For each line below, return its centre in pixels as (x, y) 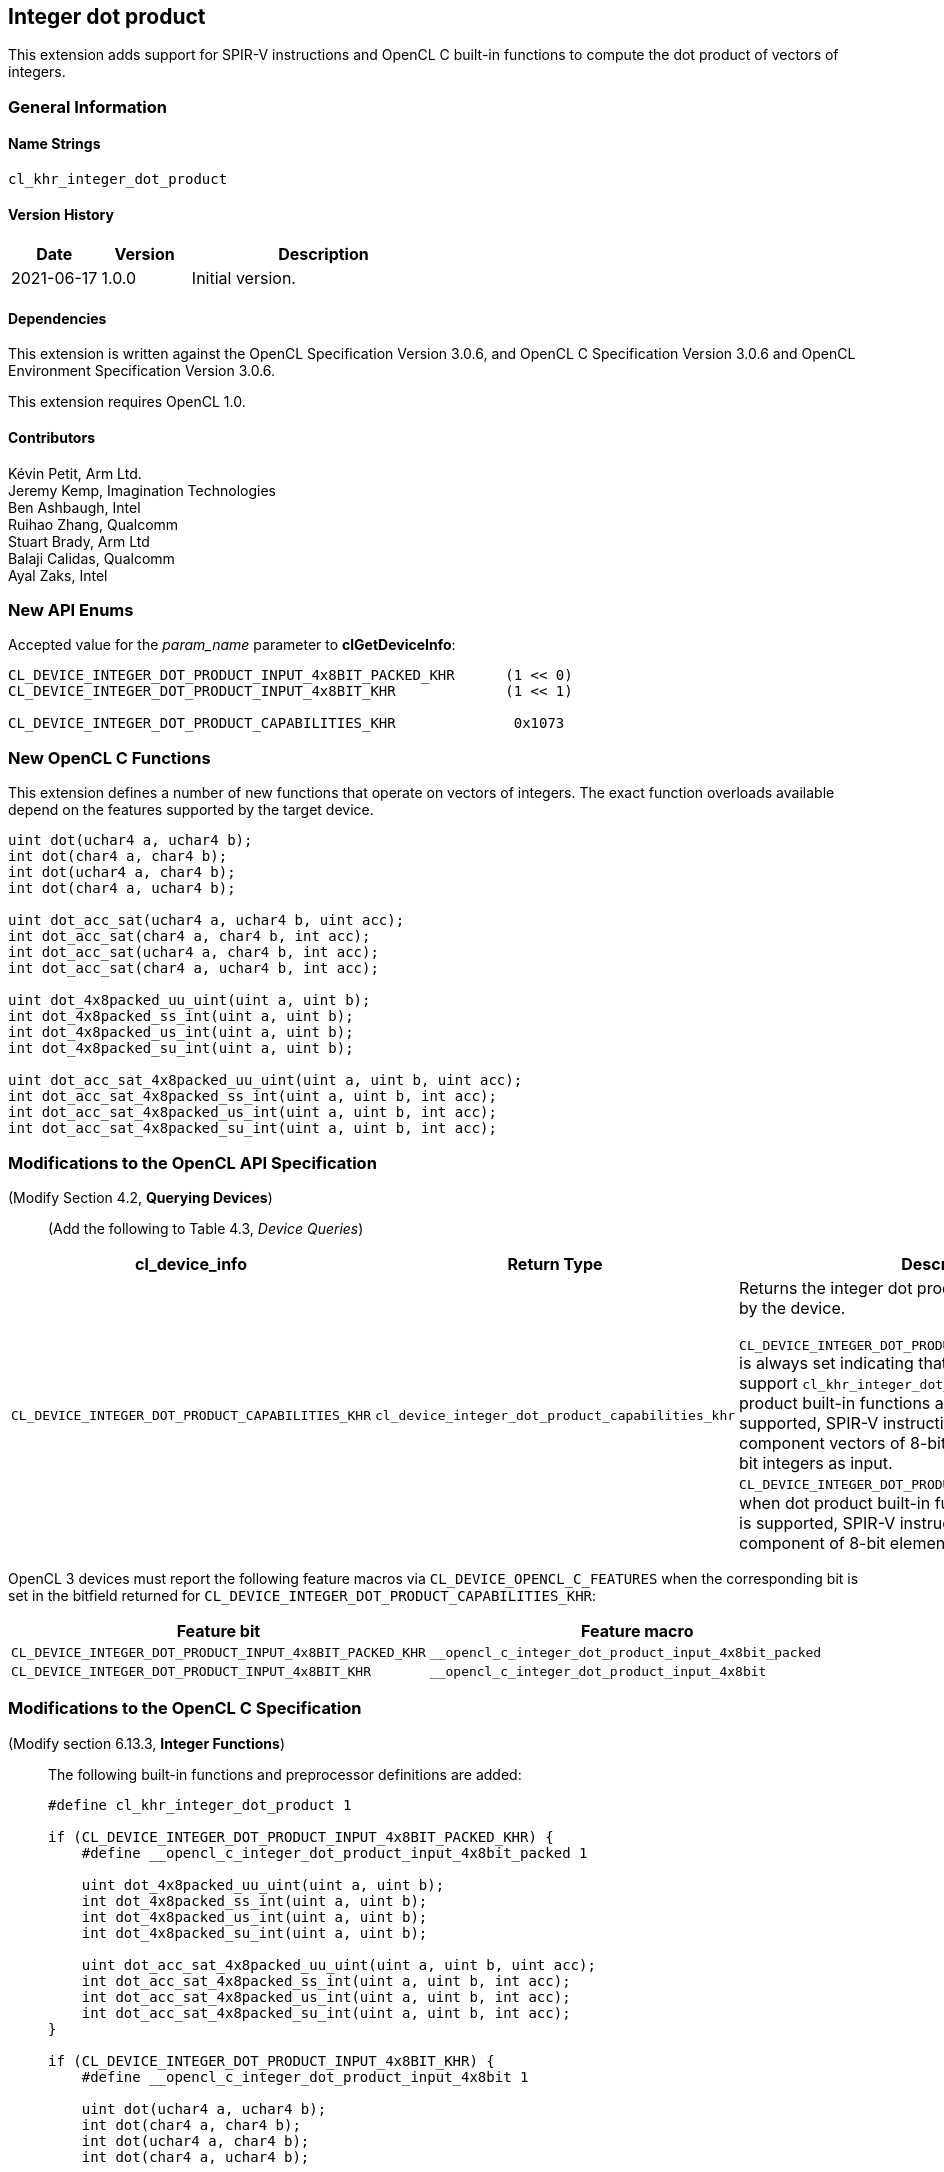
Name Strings (54, 144)
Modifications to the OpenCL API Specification (192, 1162)
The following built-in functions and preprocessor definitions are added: (285, 1774)
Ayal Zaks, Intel (58, 575)
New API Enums (71, 610)
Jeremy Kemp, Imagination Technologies (142, 490)
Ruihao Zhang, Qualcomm (93, 524)
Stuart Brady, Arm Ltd (79, 541)
